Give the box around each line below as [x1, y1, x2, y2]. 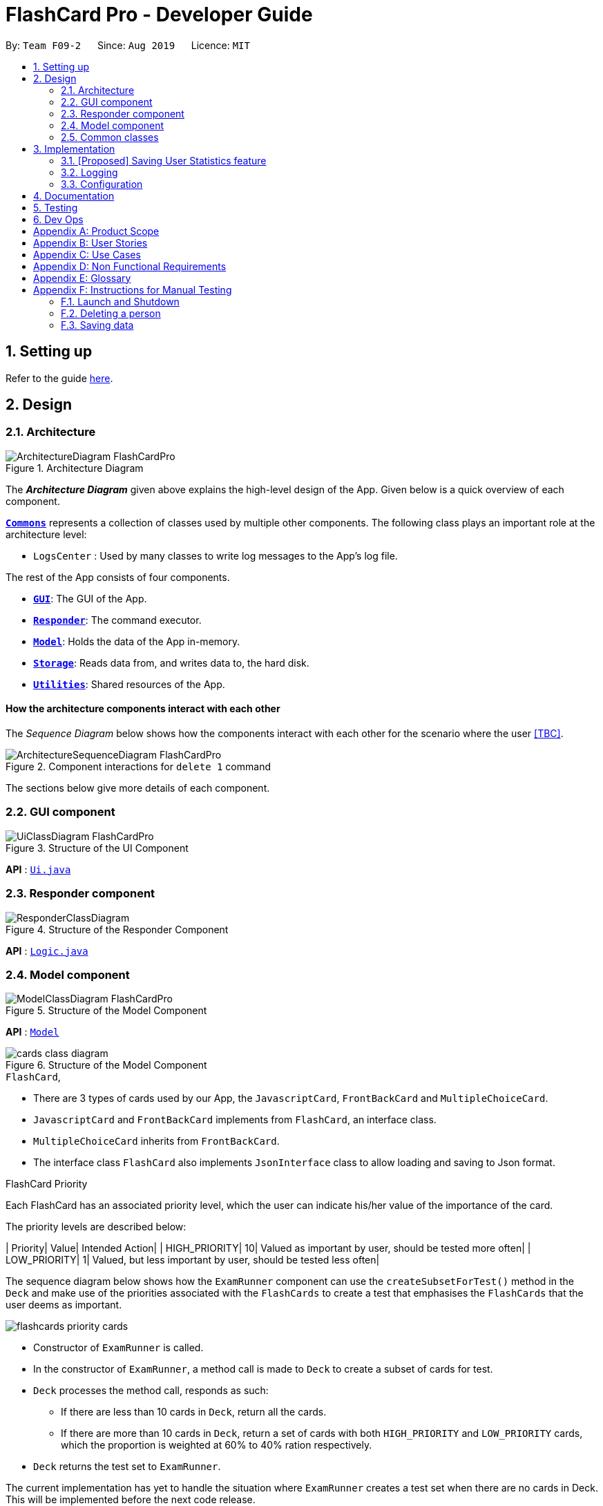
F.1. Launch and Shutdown [61, 295, 180, 307]
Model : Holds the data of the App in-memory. [33, 635, 240, 647]
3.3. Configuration [61, 178, 143, 190]
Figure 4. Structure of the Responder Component [6, 923, 229, 935]
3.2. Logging [61, 166, 118, 178]
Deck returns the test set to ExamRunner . [33, 1460, 221, 1473]
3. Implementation [33, 142, 115, 155]
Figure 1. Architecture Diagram [6, 461, 144, 474]
